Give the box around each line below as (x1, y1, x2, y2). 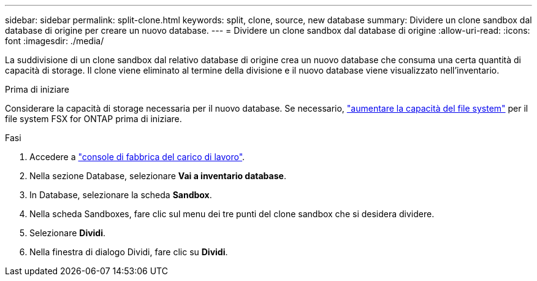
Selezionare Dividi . (29, 228, 106, 238)
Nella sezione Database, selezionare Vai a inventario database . (29, 171, 286, 181)
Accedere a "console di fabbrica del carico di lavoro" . (29, 152, 245, 162)
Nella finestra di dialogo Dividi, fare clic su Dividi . (29, 247, 228, 257)
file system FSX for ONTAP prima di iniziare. (5, 114, 182, 124)
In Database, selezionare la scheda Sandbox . (29, 190, 212, 200)
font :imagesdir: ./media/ (5, 36, 104, 46)
